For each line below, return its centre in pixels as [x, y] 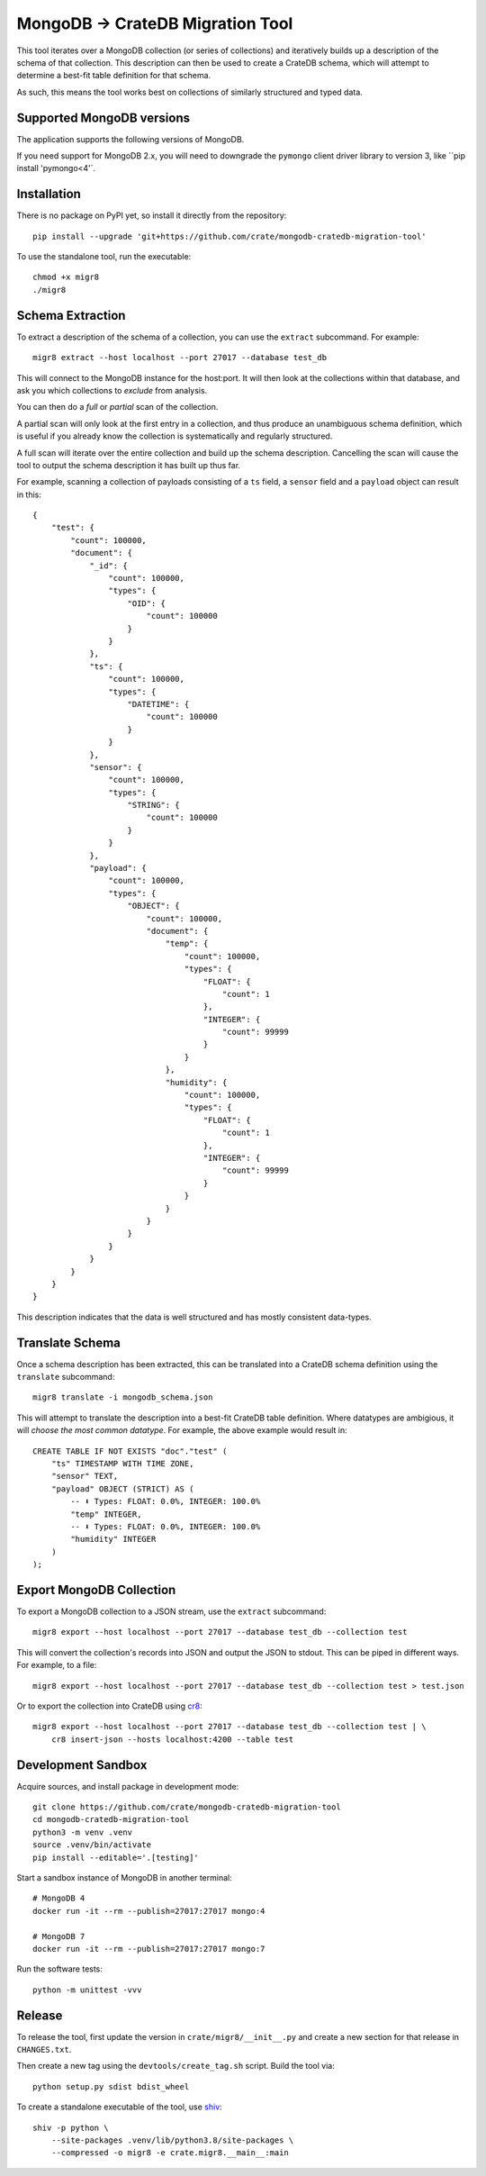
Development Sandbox [82, 1765]
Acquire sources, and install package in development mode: [128, 1786]
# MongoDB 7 [59, 1936]
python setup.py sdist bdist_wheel [111, 2086]
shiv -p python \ [71, 2127]
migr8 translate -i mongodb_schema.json [123, 1397]
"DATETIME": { [158, 704]
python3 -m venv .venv [83, 1832]
